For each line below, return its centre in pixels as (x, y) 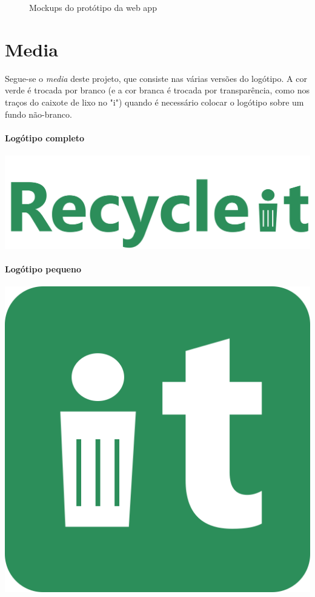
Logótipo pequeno (43, 269)
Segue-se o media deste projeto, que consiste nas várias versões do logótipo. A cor (156, 78)
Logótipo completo (45, 137)
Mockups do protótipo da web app (93, 7)
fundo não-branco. (38, 114)
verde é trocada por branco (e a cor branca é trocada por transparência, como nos (157, 90)
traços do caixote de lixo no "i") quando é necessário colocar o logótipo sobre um (154, 102)
